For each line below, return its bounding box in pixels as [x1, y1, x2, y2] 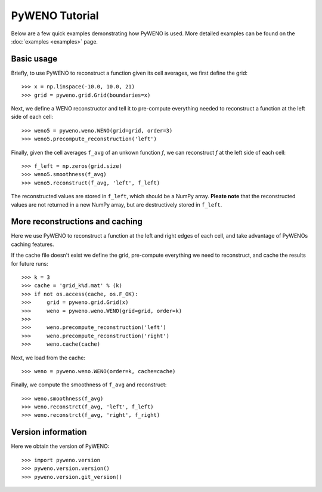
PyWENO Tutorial [11, 9, 99, 22]
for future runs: [11, 260, 49, 267]
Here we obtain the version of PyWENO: [11, 442, 110, 450]
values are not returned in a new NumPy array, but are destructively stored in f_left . [11, 201, 222, 208]
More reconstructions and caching [11, 217, 143, 227]
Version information [11, 427, 87, 437]
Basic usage [11, 54, 58, 64]
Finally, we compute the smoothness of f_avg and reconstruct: [11, 381, 167, 388]
